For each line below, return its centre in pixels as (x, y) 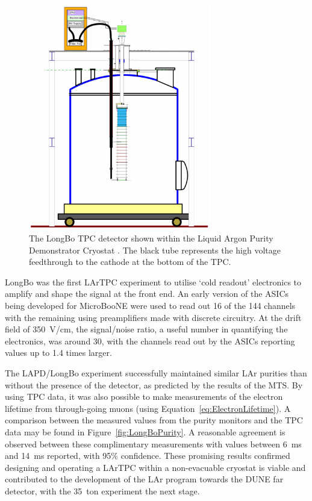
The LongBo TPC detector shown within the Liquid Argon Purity (151, 238)
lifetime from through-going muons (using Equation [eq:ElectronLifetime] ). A (148, 408)
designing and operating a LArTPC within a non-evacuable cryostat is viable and (155, 467)
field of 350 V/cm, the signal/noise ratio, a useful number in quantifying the (146, 329)
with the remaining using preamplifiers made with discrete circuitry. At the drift (153, 317)
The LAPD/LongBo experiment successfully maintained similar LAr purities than (156, 373)
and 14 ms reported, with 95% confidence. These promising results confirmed (148, 456)
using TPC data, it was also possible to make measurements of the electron (144, 397)
